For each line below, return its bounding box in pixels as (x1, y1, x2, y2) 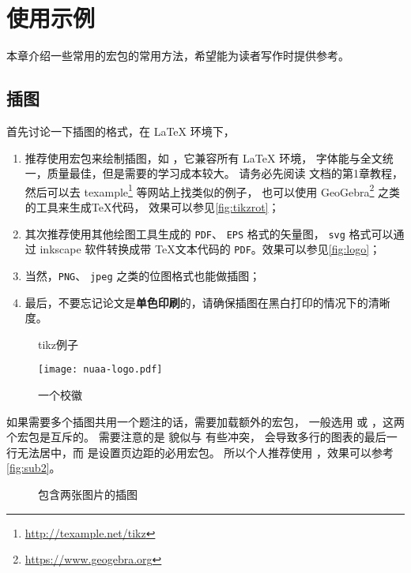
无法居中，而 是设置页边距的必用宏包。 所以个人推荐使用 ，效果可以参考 (17, 444, 394, 460)
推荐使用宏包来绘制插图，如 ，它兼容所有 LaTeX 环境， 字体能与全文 (25, 149, 383, 166)
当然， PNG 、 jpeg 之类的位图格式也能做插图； (25, 267, 261, 283)
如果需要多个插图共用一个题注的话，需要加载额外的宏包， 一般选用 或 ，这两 (6, 413, 405, 429)
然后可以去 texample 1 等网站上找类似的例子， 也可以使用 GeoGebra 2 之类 (25, 181, 401, 200)
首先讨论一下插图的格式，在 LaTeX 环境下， (6, 122, 235, 139)
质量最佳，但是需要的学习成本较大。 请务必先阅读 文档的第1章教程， (47, 165, 404, 182)
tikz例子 (38, 335, 78, 352)
